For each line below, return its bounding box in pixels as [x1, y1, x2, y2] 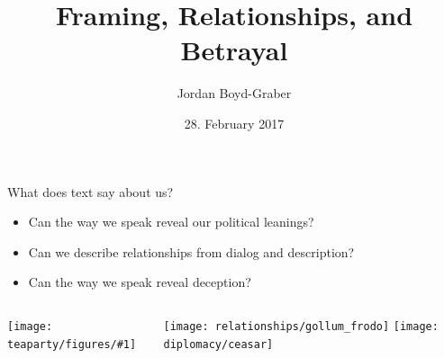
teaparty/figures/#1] [7, 337, 137, 351]
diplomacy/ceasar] [163, 337, 274, 351]
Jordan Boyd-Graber [177, 84, 292, 103]
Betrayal [180, 31, 288, 68]
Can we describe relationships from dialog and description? [28, 242, 355, 261]
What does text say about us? [7, 182, 174, 201]
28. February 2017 [184, 113, 285, 132]
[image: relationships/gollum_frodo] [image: [163, 319, 439, 333]
